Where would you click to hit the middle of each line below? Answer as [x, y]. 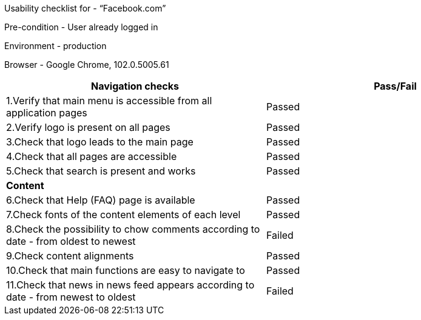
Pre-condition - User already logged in [81, 27]
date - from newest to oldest [71, 297]
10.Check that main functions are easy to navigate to [126, 270]
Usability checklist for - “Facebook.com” [85, 8]
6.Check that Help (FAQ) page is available [101, 200]
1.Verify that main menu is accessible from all [109, 101]
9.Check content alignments [70, 256]
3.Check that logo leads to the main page [100, 142]
